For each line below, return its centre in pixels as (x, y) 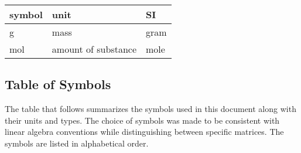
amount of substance (94, 49)
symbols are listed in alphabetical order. (77, 143)
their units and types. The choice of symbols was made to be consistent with (142, 120)
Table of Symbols (58, 84)
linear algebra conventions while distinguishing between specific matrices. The (144, 132)
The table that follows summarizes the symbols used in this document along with (150, 109)
